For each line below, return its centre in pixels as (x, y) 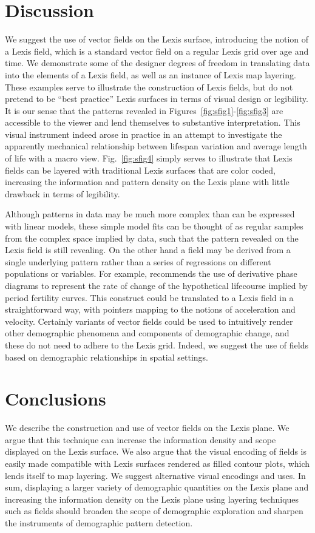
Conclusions (56, 399)
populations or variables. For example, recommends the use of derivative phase (151, 273)
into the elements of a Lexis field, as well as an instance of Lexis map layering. (151, 74)
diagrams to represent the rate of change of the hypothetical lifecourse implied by (156, 285)
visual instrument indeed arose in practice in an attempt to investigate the (144, 134)
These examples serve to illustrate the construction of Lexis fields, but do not (149, 87)
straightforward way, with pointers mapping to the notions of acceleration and (150, 309)
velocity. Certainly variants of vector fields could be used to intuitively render (149, 321)
